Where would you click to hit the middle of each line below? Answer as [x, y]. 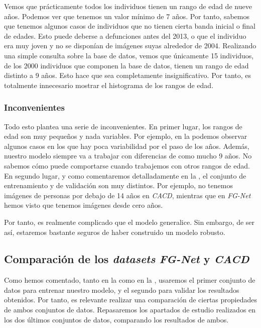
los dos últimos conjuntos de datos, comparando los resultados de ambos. [116, 319]
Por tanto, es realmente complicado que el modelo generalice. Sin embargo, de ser [129, 222]
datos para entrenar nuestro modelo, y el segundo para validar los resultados [122, 290]
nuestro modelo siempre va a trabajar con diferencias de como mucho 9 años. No [128, 156]
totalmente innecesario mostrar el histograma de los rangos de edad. [109, 85]
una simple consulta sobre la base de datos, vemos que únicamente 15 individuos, [129, 55]
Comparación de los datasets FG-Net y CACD [127, 259]
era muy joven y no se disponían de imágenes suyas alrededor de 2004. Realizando [130, 46]
